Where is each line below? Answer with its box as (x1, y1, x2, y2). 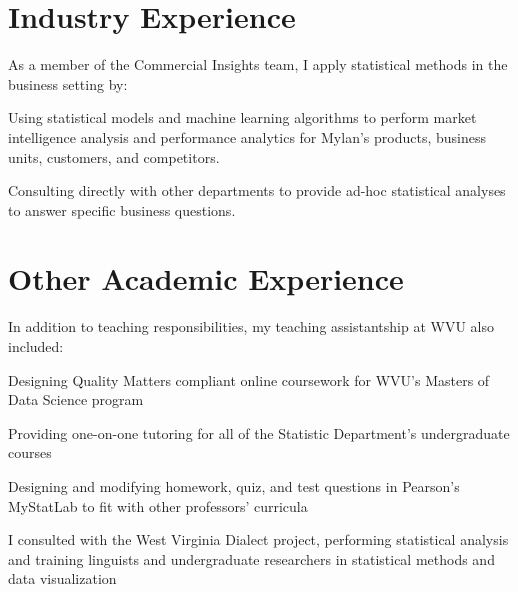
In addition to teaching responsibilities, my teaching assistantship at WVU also (8, 316, 494, 337)
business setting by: (8, 73, 128, 94)
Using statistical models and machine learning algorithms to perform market (8, 107, 477, 128)
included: (8, 336, 64, 356)
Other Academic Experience (8, 258, 404, 299)
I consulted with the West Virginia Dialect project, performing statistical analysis (8, 529, 509, 550)
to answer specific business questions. (8, 199, 236, 220)
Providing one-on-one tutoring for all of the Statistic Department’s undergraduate (8, 422, 510, 443)
